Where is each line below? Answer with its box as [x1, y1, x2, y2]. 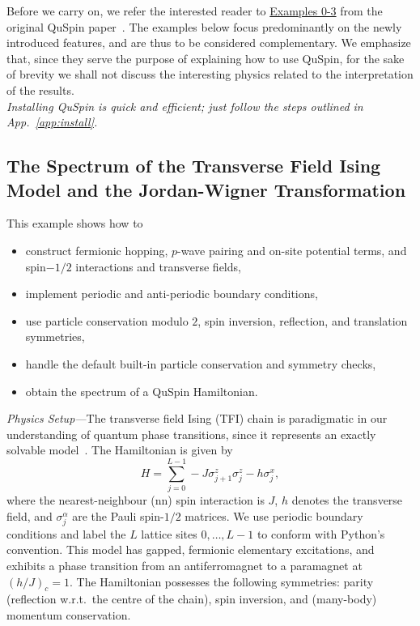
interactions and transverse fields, [75, 258, 241, 275]
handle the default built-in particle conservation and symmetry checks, [25, 355, 376, 372]
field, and [6, 507, 53, 524]
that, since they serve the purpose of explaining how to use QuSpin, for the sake [6, 49, 405, 66]
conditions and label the [6, 525, 126, 542]
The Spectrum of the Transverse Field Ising [6, 153, 381, 178]
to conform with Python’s [257, 525, 385, 542]
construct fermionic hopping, [25, 241, 168, 258]
